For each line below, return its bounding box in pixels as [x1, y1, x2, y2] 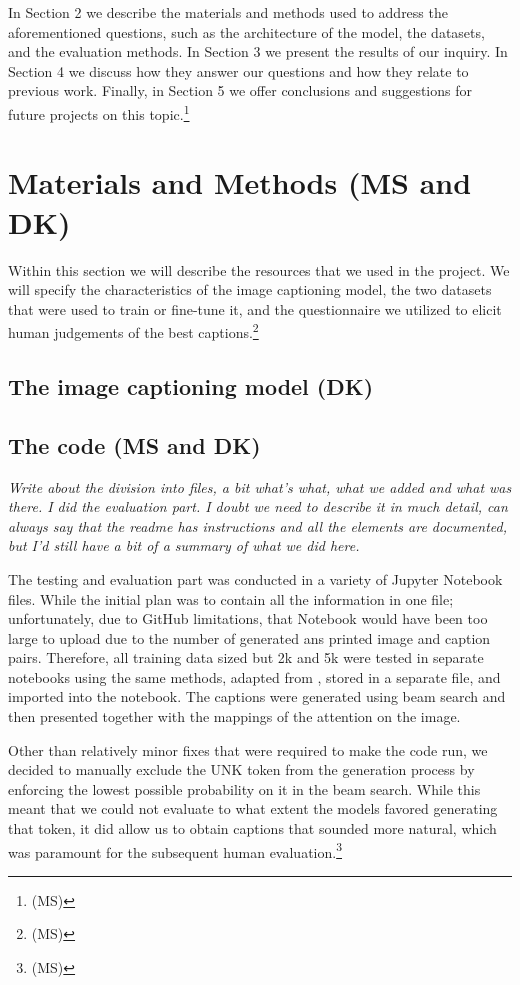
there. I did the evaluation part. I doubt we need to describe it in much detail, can [8, 496, 508, 517]
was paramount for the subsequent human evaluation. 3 [8, 838, 343, 862]
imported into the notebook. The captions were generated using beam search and [8, 686, 506, 707]
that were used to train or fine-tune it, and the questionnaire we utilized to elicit [8, 298, 502, 319]
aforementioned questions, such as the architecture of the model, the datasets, [8, 21, 485, 42]
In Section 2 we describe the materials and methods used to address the [8, 2, 448, 22]
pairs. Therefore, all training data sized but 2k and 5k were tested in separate [8, 647, 484, 668]
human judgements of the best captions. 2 [8, 319, 259, 342]
